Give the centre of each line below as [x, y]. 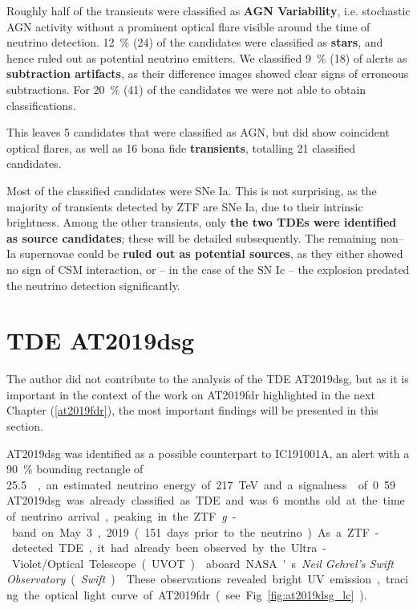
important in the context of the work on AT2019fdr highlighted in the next [191, 394]
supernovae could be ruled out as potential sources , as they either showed [211, 253]
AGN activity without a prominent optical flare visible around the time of [188, 26]
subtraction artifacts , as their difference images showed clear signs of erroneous [208, 74]
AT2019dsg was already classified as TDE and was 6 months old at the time [206, 500]
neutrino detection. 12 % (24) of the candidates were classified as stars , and [195, 42]
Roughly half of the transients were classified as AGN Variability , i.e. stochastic [208, 10]
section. [25, 426]
